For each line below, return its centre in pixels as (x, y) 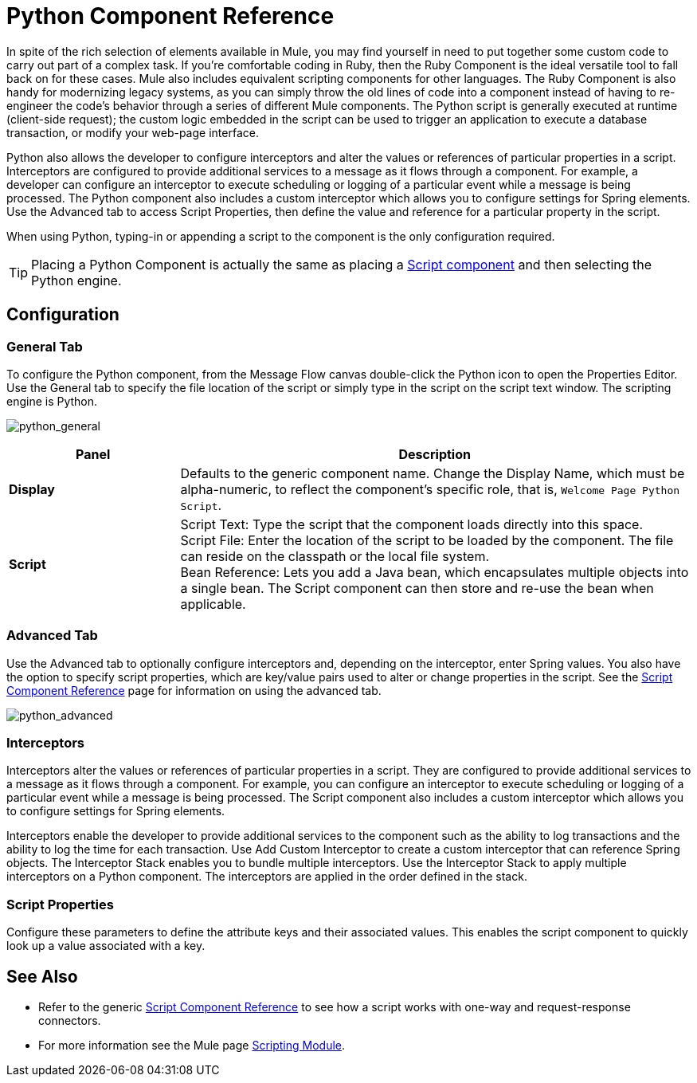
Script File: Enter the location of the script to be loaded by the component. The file (427, 540)
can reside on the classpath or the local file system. (335, 556)
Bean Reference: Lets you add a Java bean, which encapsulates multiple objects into (435, 572)
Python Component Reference (170, 16)
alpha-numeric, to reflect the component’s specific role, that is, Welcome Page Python (430, 489)
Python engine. (76, 280)
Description (435, 454)
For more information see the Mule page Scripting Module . (192, 1046)
